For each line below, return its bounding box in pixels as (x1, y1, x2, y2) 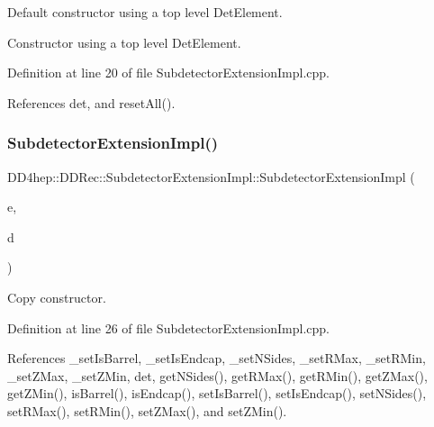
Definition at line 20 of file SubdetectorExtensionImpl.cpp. (7, 63, 330, 82)
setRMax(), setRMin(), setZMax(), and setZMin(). (7, 401, 287, 420)
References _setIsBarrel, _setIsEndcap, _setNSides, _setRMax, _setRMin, (7, 349, 426, 368)
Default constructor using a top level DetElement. (7, 3, 283, 21)
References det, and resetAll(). (7, 93, 176, 112)
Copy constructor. (7, 287, 106, 306)
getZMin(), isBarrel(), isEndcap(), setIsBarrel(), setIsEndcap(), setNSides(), (7, 384, 427, 403)
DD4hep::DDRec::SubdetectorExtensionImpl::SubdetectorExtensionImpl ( (7, 167, 415, 186)
